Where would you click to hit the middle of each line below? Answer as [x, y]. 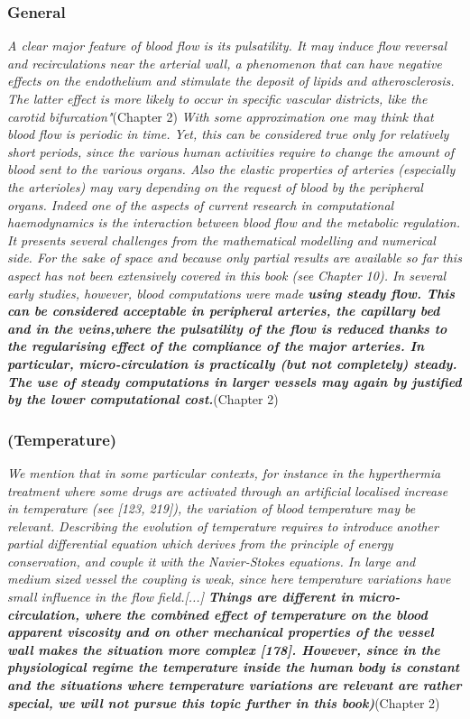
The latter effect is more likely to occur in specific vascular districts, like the [217, 98]
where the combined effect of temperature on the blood [256, 614]
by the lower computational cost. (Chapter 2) [143, 399]
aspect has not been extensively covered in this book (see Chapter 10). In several [227, 275]
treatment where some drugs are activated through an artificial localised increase [228, 490]
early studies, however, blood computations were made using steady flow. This [231, 293]
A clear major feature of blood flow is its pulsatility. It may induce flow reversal [227, 46]
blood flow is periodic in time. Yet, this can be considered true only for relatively [228, 134]
